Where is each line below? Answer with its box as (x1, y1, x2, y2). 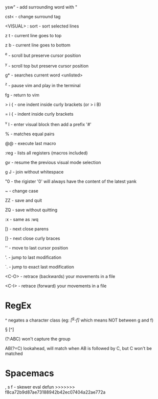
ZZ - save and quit (5, 197, 43, 203)
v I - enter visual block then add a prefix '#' (5, 120, 92, 127)
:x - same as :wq (5, 216, 39, 222)
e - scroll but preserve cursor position (5, 51, 81, 58)
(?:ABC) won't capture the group (5, 336, 71, 342)
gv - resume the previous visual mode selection (5, 159, 101, 165)
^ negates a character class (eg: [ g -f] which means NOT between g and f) (5, 316, 154, 323)
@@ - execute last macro (5, 140, 56, 146)
